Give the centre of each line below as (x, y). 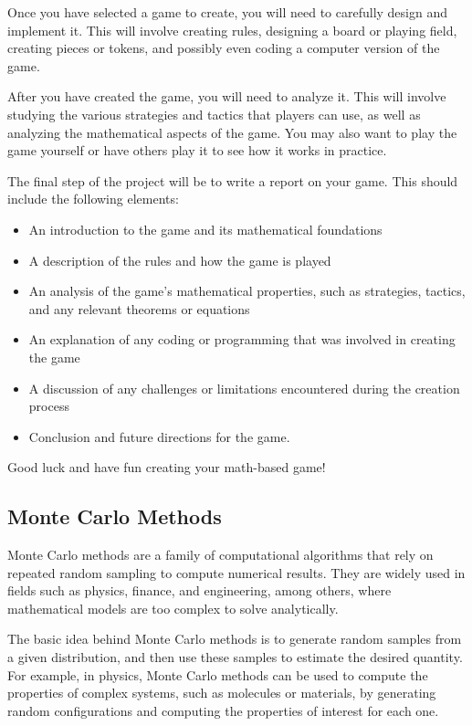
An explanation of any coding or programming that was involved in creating (242, 339)
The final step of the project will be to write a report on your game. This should (233, 180)
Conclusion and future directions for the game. (159, 436)
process (49, 406)
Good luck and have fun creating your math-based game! (167, 467)
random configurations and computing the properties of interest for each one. (223, 710)
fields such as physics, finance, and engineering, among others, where (199, 590)
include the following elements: (93, 199)
